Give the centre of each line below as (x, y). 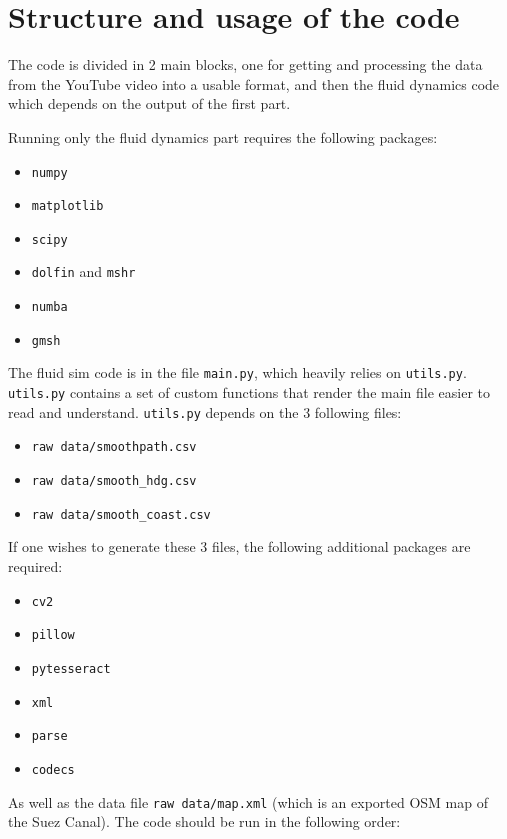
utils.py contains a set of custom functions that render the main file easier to (249, 392)
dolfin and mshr (83, 271)
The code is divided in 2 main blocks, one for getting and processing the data (245, 64)
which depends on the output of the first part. (149, 103)
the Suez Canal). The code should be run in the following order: (204, 821)
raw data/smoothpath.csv (114, 447)
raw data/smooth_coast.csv (121, 514)
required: (35, 565)
